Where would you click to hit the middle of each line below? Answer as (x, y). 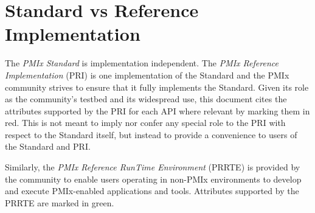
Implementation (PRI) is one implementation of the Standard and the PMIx (147, 75)
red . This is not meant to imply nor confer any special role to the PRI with (145, 123)
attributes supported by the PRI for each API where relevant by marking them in (157, 110)
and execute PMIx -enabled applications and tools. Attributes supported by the (152, 191)
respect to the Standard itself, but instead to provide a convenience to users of (151, 134)
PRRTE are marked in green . (60, 202)
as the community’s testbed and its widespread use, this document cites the (146, 99)
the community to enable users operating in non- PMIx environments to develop (153, 179)
